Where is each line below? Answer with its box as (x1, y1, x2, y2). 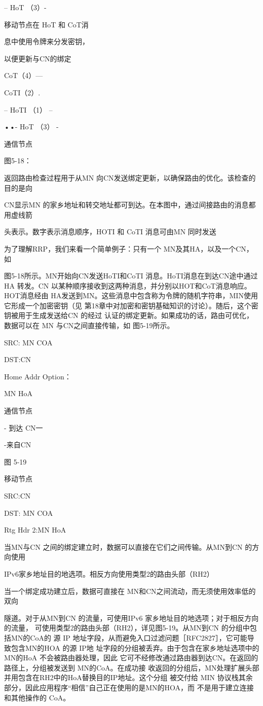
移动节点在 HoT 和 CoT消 (4, 19, 89, 29)
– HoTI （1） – (4, 104, 53, 115)
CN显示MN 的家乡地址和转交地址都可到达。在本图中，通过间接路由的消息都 (4, 199, 256, 210)
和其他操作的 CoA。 (4, 692, 70, 702)
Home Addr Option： (4, 371, 71, 381)
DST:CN (4, 354, 31, 365)
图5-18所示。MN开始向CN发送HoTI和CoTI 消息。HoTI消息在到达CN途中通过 (4, 270, 258, 281)
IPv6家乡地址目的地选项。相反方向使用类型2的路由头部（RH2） (4, 568, 214, 579)
